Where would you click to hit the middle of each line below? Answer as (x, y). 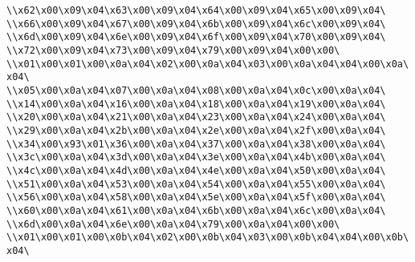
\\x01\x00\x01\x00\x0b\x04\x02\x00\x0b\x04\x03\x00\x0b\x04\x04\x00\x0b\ (208, 238)
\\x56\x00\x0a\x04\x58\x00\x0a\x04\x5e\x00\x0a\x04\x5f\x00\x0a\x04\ (196, 198)
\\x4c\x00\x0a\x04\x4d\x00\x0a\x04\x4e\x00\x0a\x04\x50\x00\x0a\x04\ (196, 170)
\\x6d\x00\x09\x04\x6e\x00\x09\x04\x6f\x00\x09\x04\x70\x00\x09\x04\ (196, 37)
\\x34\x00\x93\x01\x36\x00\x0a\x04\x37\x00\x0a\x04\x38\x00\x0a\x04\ (196, 144)
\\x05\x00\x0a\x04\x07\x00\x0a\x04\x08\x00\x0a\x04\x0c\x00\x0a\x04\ (196, 90)
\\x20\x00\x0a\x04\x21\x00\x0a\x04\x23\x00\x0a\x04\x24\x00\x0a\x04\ (196, 117)
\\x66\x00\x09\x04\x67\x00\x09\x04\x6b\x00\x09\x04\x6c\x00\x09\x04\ (196, 24)
